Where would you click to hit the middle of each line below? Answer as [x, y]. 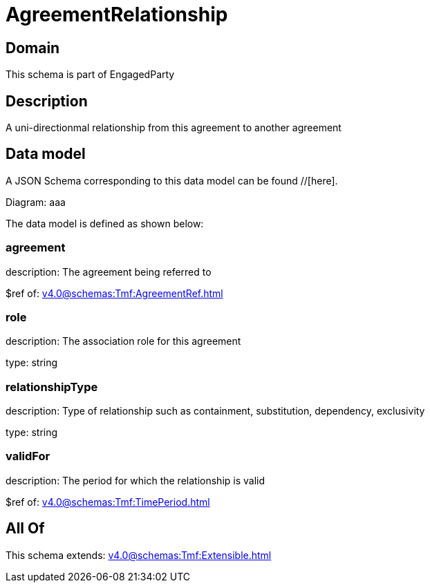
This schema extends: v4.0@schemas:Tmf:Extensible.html [139, 555]
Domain [33, 48]
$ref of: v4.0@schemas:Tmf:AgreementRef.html [114, 293]
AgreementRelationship [117, 15]
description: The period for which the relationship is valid [135, 480]
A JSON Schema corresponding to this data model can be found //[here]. [172, 180]
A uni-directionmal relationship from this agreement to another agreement [174, 128]
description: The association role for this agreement [123, 341]
